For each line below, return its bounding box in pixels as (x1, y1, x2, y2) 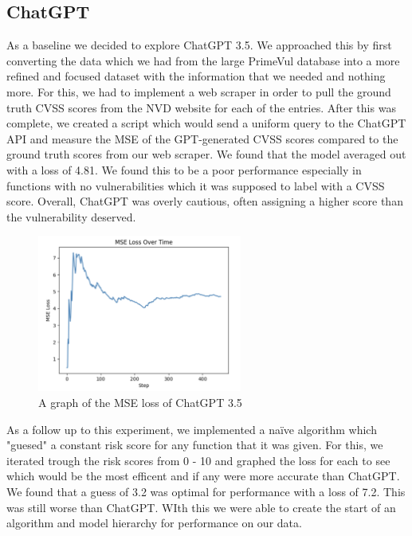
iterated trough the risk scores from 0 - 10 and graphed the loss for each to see (6, 452, 390, 468)
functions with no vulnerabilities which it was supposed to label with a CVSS (6, 177, 385, 194)
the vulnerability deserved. (6, 208, 136, 225)
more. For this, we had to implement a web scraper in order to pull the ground (6, 83, 391, 100)
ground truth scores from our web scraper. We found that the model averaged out (6, 146, 406, 162)
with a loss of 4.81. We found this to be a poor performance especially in (6, 161, 362, 178)
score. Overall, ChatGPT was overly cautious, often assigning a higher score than (6, 193, 403, 209)
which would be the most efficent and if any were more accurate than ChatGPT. (6, 468, 400, 484)
